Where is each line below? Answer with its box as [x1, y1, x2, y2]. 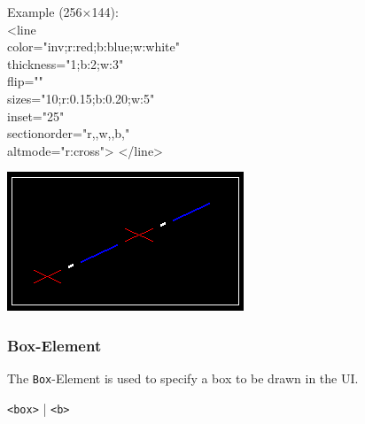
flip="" [7, 72, 43, 90]
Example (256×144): [7, 3, 119, 20]
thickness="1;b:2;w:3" [7, 54, 124, 73]
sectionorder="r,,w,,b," [7, 124, 130, 143]
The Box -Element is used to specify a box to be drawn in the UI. [7, 369, 359, 388]
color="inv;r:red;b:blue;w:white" [7, 37, 180, 56]
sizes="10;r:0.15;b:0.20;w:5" [7, 89, 155, 107]
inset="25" [7, 106, 65, 125]
